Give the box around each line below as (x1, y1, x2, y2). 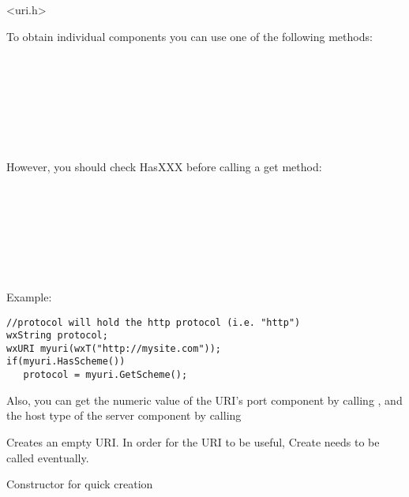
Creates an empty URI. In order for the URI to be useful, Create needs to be (6, 433, 380, 450)
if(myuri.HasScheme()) (6, 356, 126, 368)
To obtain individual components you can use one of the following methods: (6, 28, 373, 44)
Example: (6, 288, 52, 305)
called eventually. (6, 449, 89, 465)
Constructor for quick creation (6, 476, 153, 492)
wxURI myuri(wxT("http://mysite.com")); (6, 342, 222, 354)
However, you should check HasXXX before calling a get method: (6, 158, 322, 174)
